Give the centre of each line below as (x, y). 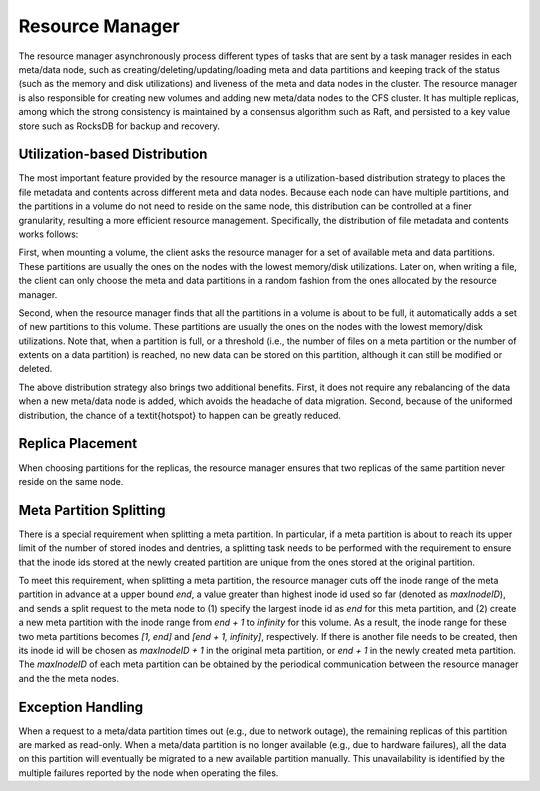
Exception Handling (81, 706)
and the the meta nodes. (69, 678)
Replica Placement (78, 443)
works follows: (48, 234)
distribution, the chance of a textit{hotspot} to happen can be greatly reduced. (180, 415)
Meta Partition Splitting (92, 510)
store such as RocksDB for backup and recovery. (119, 126)
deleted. (35, 369)
